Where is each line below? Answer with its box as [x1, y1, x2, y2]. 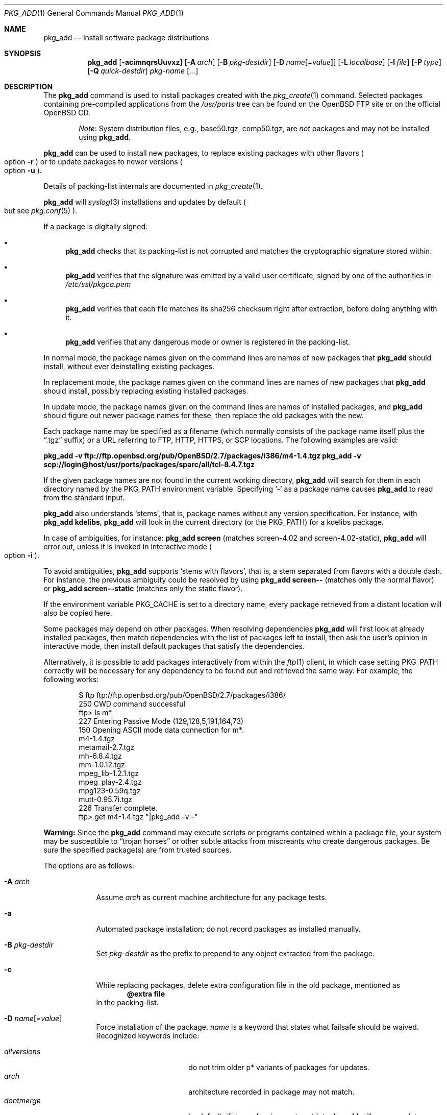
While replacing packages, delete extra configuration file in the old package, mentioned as [96, 981, 401, 989]
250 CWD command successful [79, 699, 185, 708]
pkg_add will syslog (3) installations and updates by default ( [43, 198, 246, 206]
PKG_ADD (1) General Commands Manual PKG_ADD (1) [4, 9, 184, 17]
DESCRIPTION [4, 82, 53, 91]
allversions [4, 1047, 41, 1056]
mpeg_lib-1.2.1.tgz [79, 769, 139, 778]
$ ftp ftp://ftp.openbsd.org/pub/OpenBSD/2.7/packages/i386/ [79, 691, 286, 699]
